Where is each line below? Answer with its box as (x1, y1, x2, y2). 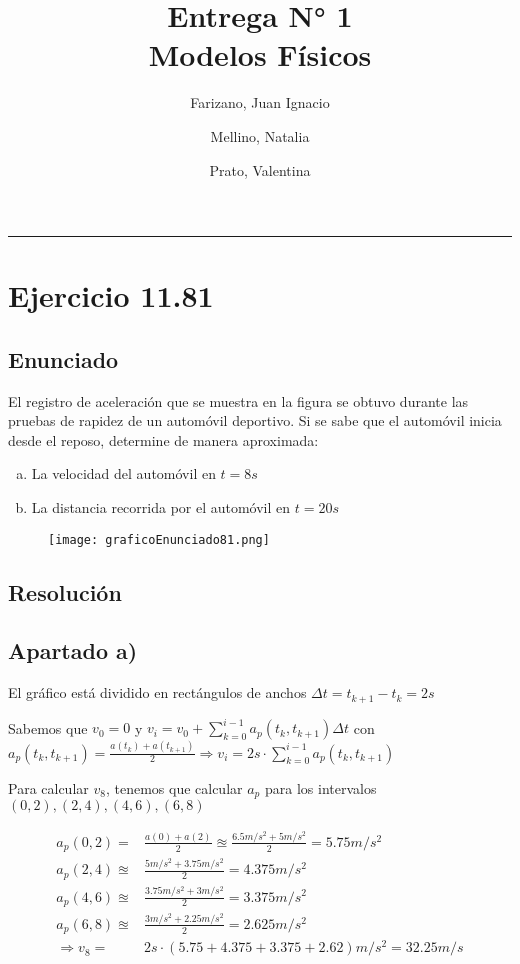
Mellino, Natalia (210, 125, 310, 146)
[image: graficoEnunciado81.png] (48, 532, 270, 547)
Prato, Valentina (209, 159, 311, 180)
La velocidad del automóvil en (31, 463, 216, 484)
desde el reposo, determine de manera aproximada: (8, 429, 319, 450)
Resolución (8, 576, 122, 607)
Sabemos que (8, 717, 88, 738)
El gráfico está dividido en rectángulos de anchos (8, 682, 307, 703)
